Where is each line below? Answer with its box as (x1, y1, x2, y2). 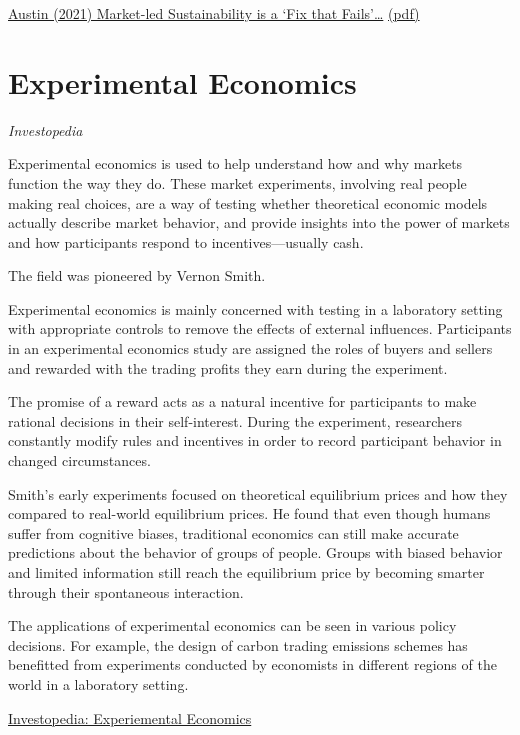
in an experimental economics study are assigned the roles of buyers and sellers (8, 338, 493, 359)
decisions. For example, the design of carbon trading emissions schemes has (8, 634, 468, 655)
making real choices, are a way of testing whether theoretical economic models (8, 192, 488, 213)
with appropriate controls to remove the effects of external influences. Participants (8, 318, 512, 339)
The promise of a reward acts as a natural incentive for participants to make (8, 391, 477, 412)
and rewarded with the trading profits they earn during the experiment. (8, 357, 448, 378)
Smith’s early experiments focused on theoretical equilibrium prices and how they (8, 483, 508, 504)
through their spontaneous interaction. (8, 581, 244, 602)
